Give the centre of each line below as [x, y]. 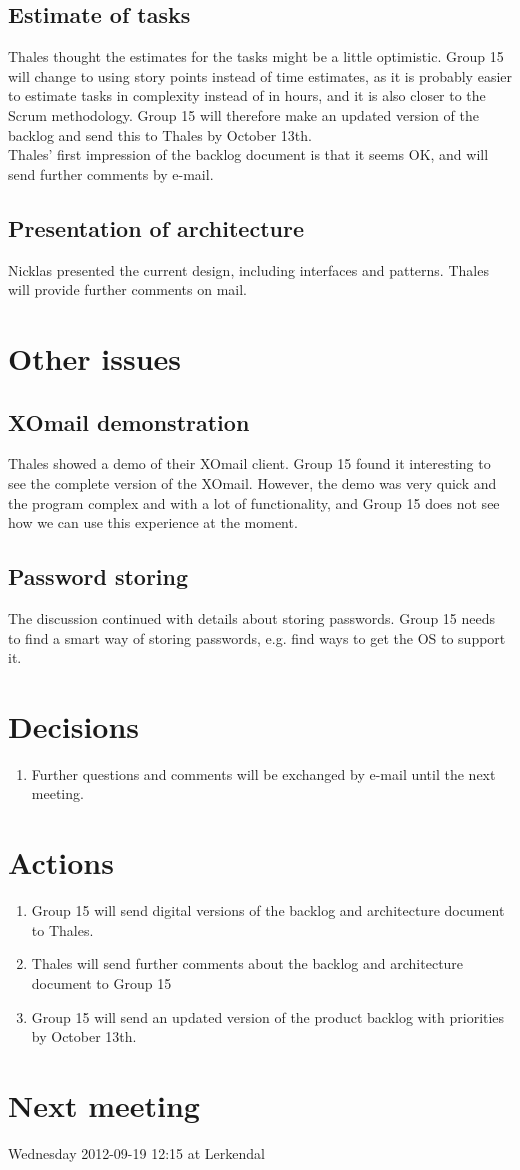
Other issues [95, 357]
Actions [61, 862]
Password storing [98, 576]
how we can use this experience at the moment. [153, 522]
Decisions [74, 725]
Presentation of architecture [156, 227]
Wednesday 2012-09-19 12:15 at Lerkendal [136, 1152]
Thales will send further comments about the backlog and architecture [247, 963]
